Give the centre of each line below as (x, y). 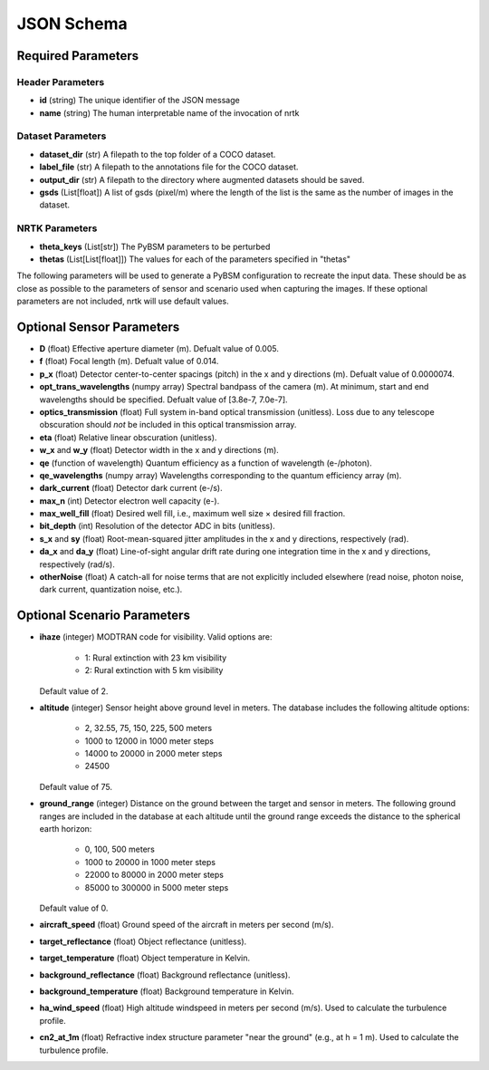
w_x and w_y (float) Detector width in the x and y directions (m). (159, 450)
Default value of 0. (74, 908)
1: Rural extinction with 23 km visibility (156, 658)
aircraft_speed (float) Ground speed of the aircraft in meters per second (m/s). (187, 925)
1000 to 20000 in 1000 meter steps (150, 862)
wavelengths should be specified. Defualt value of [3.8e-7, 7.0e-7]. (164, 400)
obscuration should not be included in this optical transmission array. (168, 425)
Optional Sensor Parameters (98, 327)
